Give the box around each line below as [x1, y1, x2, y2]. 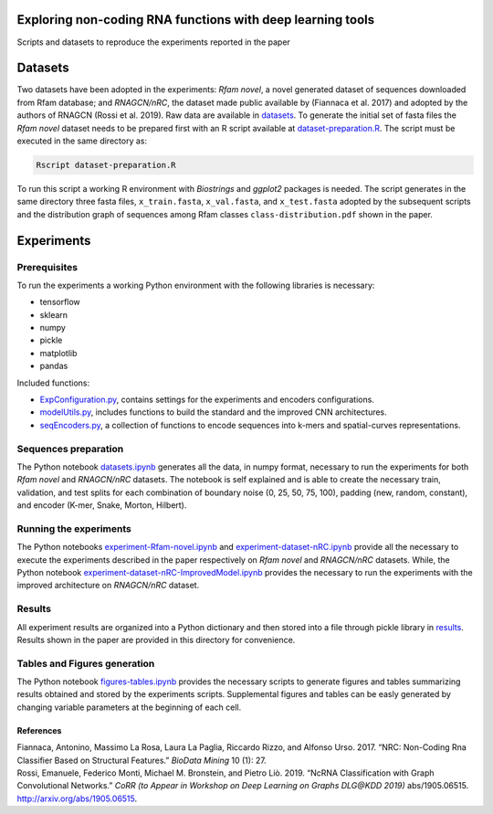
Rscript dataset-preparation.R [36, 160, 177, 170]
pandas [39, 361, 68, 372]
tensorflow [39, 297, 81, 308]
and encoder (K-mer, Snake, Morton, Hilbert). [16, 500, 187, 511]
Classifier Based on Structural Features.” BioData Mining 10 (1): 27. [16, 755, 267, 766]
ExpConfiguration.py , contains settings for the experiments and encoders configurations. [39, 394, 374, 406]
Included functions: [16, 377, 90, 388]
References [16, 724, 62, 735]
